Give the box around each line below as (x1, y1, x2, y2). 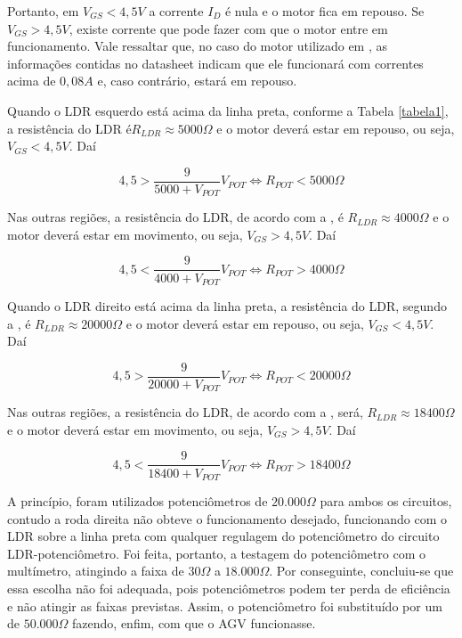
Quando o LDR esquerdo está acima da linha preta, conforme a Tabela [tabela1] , (7, 101, 449, 119)
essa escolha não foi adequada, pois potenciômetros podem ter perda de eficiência (7, 578, 450, 597)
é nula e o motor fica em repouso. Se (224, 2, 425, 20)
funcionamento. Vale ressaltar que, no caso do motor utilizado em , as (7, 37, 388, 55)
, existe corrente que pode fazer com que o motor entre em (69, 19, 388, 37)
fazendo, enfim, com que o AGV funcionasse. (72, 614, 316, 633)
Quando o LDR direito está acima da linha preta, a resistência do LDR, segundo (7, 296, 447, 315)
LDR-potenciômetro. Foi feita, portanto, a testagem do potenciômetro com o (7, 544, 426, 562)
